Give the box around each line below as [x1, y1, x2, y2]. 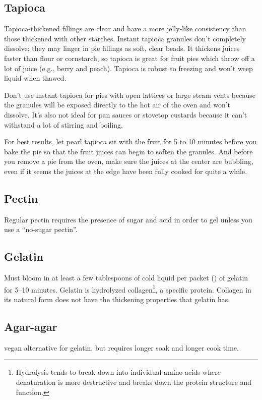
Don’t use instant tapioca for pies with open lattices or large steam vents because [4, 89, 255, 100]
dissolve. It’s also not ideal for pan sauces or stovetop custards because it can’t [4, 109, 247, 120]
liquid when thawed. [4, 73, 67, 83]
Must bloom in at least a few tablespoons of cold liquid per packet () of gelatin [4, 272, 248, 283]
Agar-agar [4, 318, 57, 334]
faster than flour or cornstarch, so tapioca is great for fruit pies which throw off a [4, 52, 255, 63]
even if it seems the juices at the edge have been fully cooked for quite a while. [4, 165, 247, 176]
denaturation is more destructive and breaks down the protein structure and [16, 376, 252, 387]
